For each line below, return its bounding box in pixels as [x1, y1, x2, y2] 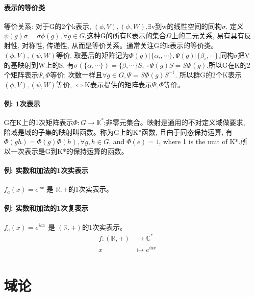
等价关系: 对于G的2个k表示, [4, 21, 91, 31]
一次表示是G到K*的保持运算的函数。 [10, 146, 128, 156]
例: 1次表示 [4, 98, 40, 108]
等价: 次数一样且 [50, 69, 102, 79]
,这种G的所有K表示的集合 [84, 30, 166, 41]
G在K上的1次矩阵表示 [4, 117, 73, 127]
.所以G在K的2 [206, 60, 251, 70]
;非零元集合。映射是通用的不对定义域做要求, [103, 117, 245, 127]
